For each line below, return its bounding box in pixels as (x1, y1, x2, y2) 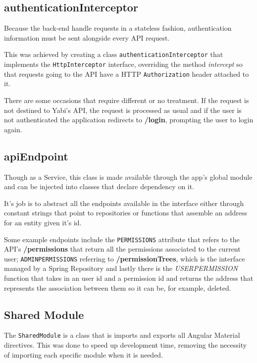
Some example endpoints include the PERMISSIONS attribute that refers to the (4, 234, 240, 244)
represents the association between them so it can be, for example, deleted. (4, 282, 231, 293)
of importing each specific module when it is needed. (4, 349, 163, 360)
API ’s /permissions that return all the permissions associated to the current (4, 244, 241, 254)
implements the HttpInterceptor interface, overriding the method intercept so (4, 59, 243, 69)
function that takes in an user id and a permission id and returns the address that (4, 273, 254, 283)
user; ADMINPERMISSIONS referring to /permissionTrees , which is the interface (4, 253, 245, 263)
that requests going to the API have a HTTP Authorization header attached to (4, 68, 249, 79)
